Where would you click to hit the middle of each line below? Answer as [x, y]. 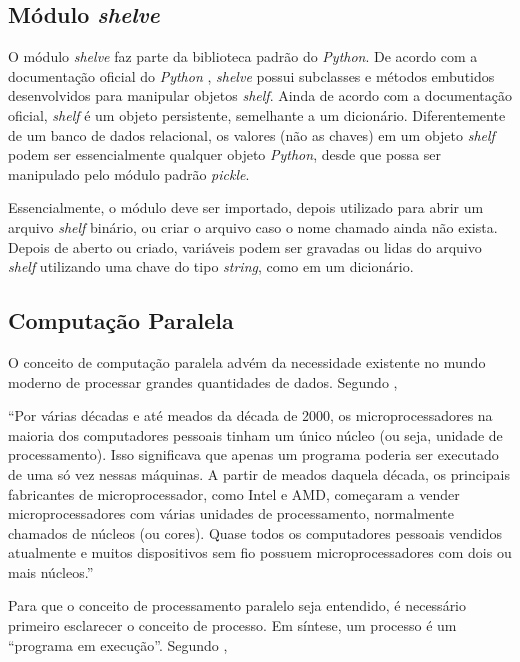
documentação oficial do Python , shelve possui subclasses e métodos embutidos [251, 75]
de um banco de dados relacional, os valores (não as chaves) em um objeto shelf [251, 134]
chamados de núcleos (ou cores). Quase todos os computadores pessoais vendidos [255, 532]
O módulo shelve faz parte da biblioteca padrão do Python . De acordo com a [243, 56]
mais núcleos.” [51, 571]
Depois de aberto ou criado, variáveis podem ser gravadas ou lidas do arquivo [245, 246]
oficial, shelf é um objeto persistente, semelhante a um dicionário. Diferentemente [257, 114]
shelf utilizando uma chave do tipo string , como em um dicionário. [211, 266]
